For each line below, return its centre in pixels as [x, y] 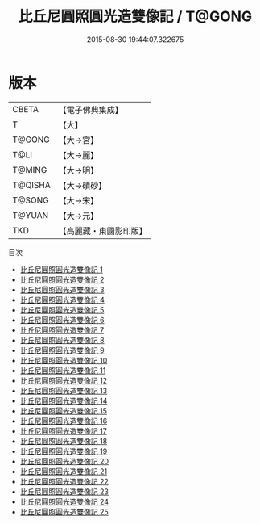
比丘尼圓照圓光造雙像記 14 [64, 400]
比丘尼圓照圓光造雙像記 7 [62, 330]
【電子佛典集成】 [91, 110]
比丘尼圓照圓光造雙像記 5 [62, 310]
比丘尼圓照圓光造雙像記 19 [64, 451]
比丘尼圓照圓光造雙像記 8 [62, 340]
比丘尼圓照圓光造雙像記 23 [64, 491]
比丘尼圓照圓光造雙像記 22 [64, 481]
